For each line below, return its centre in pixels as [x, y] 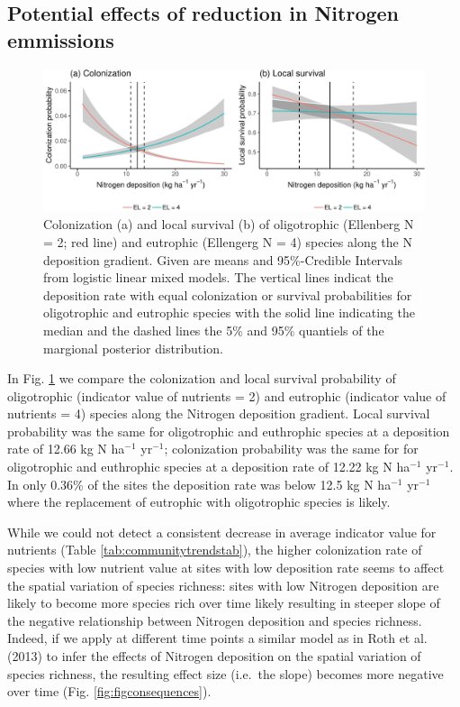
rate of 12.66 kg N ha [66, 449]
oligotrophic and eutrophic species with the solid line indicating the [229, 312]
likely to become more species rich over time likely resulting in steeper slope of [224, 603]
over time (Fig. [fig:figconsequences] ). [109, 691]
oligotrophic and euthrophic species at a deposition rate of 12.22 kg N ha [209, 467]
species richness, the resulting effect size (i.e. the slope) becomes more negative [225, 673]
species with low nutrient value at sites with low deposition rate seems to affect [226, 568]
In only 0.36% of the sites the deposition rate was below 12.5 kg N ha [199, 484]
